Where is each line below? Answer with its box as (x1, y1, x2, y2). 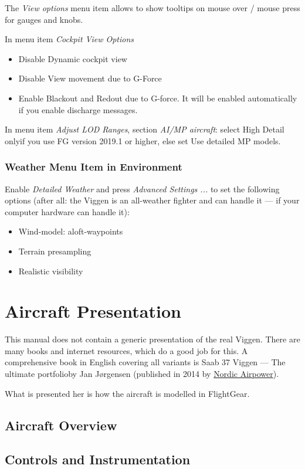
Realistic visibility (18, 264, 83, 277)
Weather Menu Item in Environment (5, 159, 182, 174)
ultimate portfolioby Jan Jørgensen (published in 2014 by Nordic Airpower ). (5, 368, 279, 380)
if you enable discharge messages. (18, 103, 138, 115)
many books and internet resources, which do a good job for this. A (5, 344, 248, 356)
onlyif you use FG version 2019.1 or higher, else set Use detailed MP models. (5, 134, 281, 147)
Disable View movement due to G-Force (18, 72, 162, 84)
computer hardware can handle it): (5, 205, 130, 217)
